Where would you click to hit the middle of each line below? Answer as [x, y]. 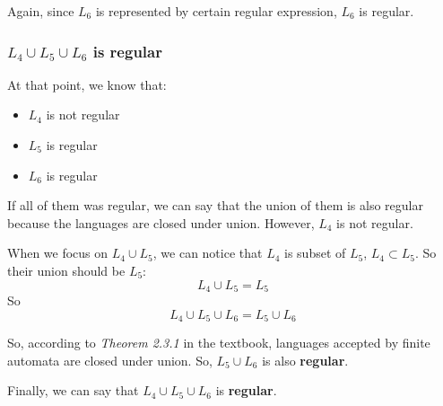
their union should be [66, 270]
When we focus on [58, 253]
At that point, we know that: [87, 84]
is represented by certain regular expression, [216, 11]
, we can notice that [208, 253]
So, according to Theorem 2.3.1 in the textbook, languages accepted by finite [219, 343]
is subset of [315, 253]
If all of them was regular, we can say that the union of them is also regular [215, 205]
